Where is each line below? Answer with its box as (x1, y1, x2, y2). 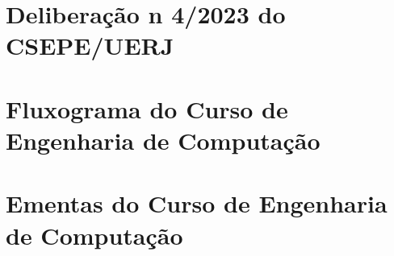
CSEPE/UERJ (6, 29, 174, 62)
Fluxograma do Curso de (6, 92, 288, 125)
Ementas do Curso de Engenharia (6, 187, 388, 220)
